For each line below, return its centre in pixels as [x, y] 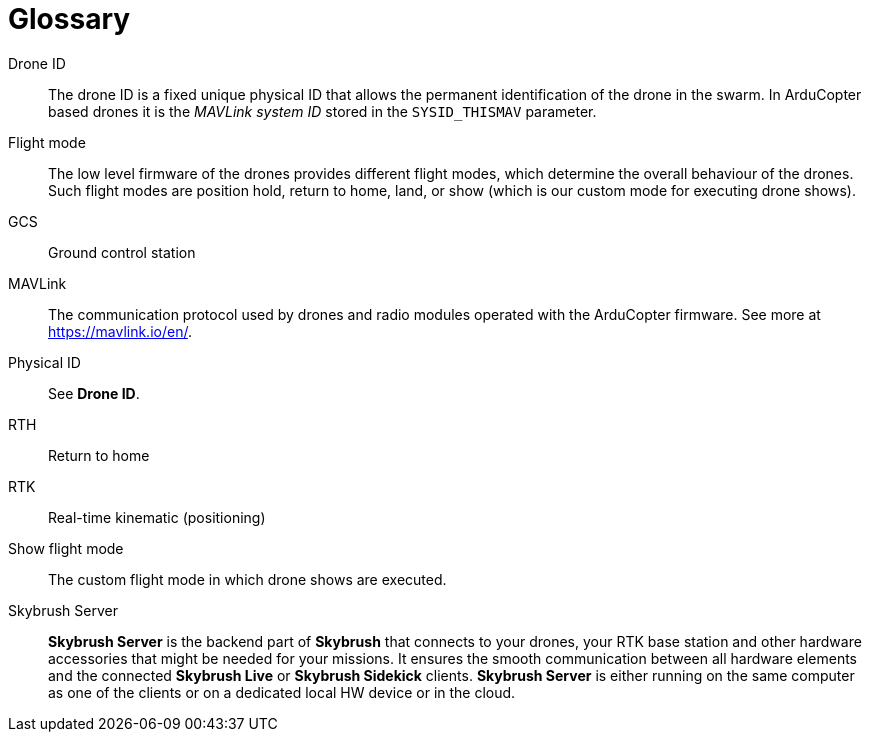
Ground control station [122, 252]
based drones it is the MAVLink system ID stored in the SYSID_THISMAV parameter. [322, 111]
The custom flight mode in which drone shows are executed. [247, 579]
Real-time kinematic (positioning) [157, 517]
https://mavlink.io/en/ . [120, 331]
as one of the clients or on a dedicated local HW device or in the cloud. [282, 692]
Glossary [69, 19]
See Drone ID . [94, 393]
